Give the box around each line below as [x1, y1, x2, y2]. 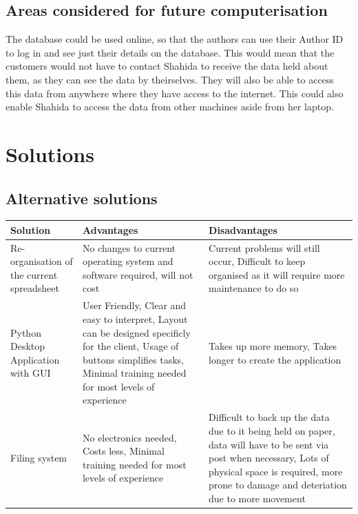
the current [10, 267, 58, 281]
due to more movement [209, 491, 306, 505]
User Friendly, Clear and [82, 298, 187, 313]
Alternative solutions [6, 187, 158, 208]
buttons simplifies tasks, [82, 352, 184, 366]
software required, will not [82, 267, 193, 281]
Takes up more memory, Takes [209, 339, 337, 353]
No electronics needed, [82, 430, 177, 444]
